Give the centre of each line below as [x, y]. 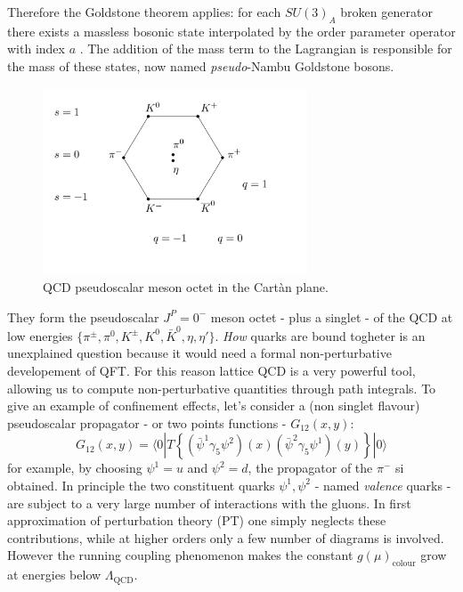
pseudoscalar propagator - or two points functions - [147, 422]
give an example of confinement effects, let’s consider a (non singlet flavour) [214, 405]
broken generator [386, 12]
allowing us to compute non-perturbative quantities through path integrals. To [222, 388]
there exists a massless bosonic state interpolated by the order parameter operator [231, 31]
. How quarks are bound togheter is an [320, 335]
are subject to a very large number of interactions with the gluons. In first [209, 503]
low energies [40, 335]
